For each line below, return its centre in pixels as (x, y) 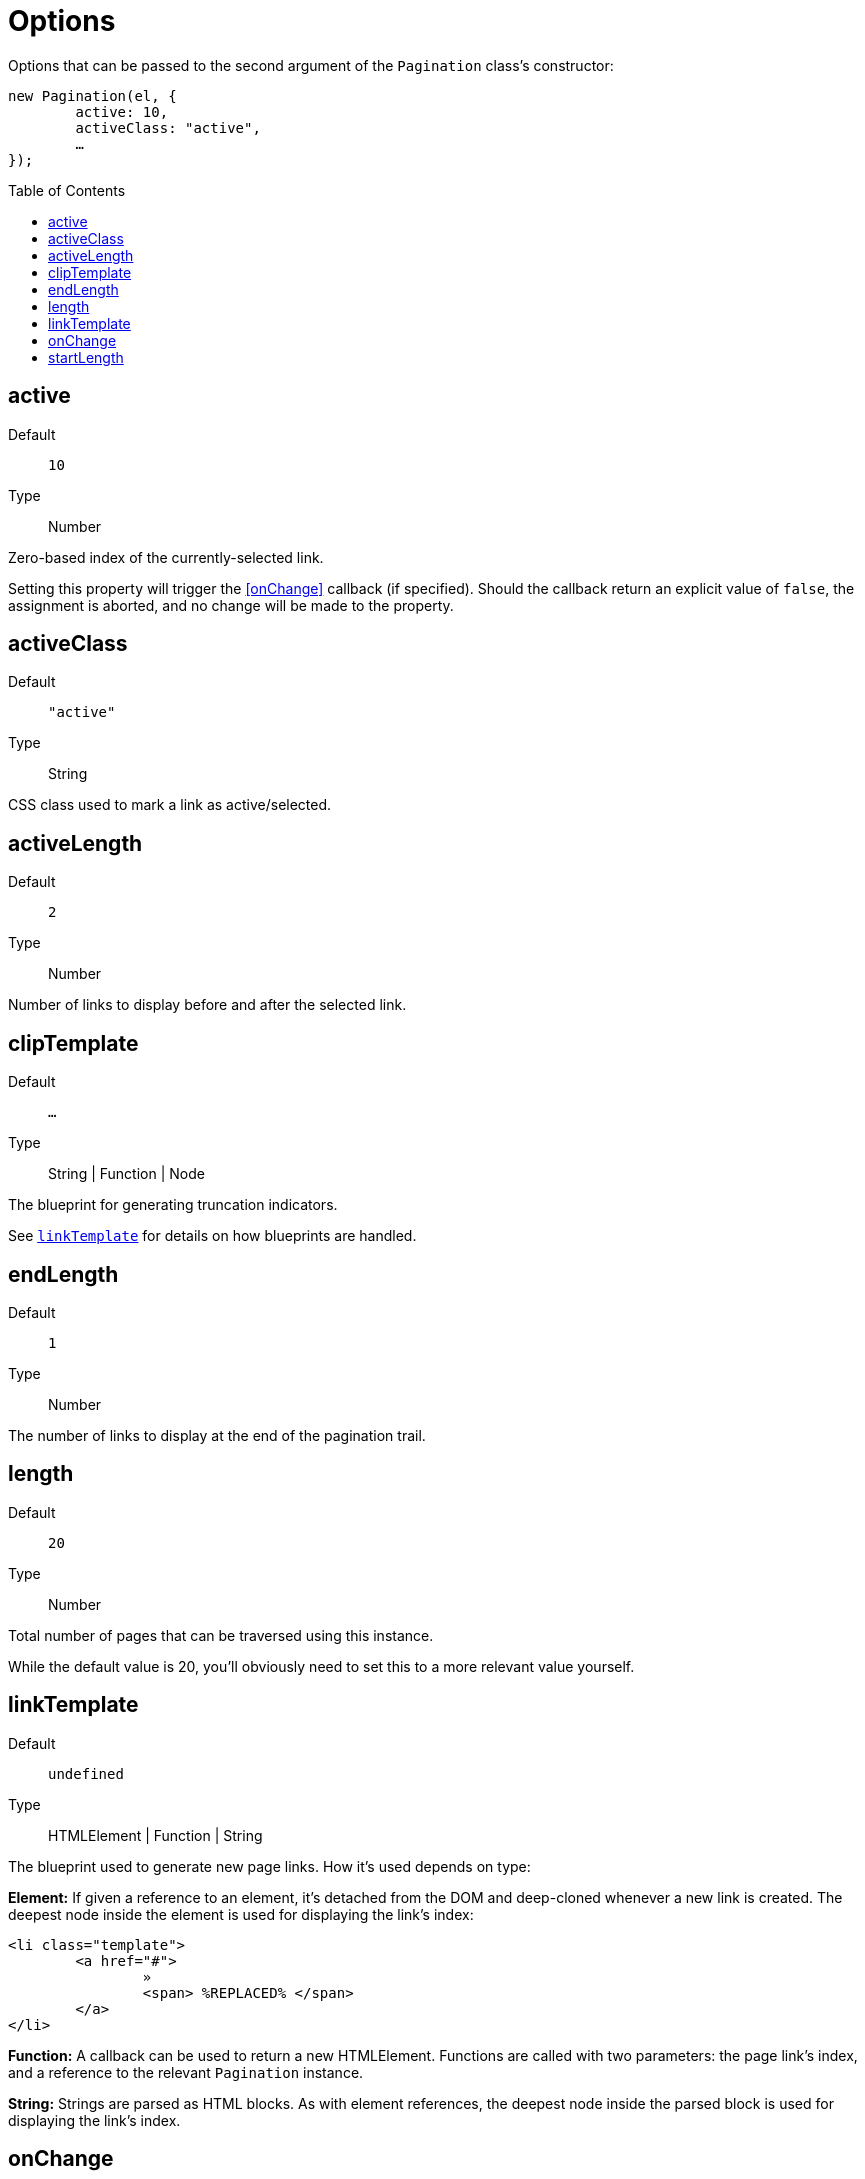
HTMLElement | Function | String (155, 1835)
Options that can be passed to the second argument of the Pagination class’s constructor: (311, 65)
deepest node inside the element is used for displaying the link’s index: (241, 1914)
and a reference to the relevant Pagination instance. (186, 2072)
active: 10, (122, 111)
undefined (86, 1773)
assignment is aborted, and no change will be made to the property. (231, 605)
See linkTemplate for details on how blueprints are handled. (212, 1236)
